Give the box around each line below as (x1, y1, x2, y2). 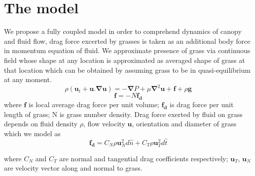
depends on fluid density (4, 118, 78, 129)
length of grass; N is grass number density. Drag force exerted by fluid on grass (4, 109, 243, 119)
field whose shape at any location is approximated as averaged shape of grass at (4, 55, 245, 65)
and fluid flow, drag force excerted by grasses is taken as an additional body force (4, 35, 251, 46)
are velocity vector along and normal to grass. (4, 163, 143, 173)
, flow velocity (83, 118, 125, 129)
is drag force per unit (170, 99, 234, 109)
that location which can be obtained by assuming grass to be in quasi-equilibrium (4, 64, 251, 75)
